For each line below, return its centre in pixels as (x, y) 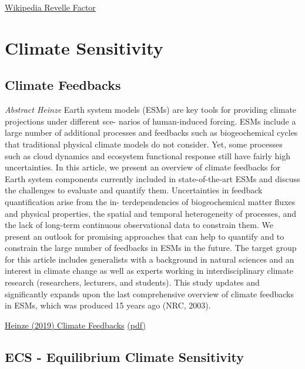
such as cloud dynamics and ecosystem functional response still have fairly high (148, 155)
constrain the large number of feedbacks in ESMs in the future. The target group (151, 248)
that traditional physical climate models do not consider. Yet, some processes (144, 144)
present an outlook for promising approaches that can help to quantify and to (145, 236)
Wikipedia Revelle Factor (50, 7)
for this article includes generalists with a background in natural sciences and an (150, 259)
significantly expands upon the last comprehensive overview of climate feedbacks (149, 293)
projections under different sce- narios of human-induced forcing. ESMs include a (150, 121)
